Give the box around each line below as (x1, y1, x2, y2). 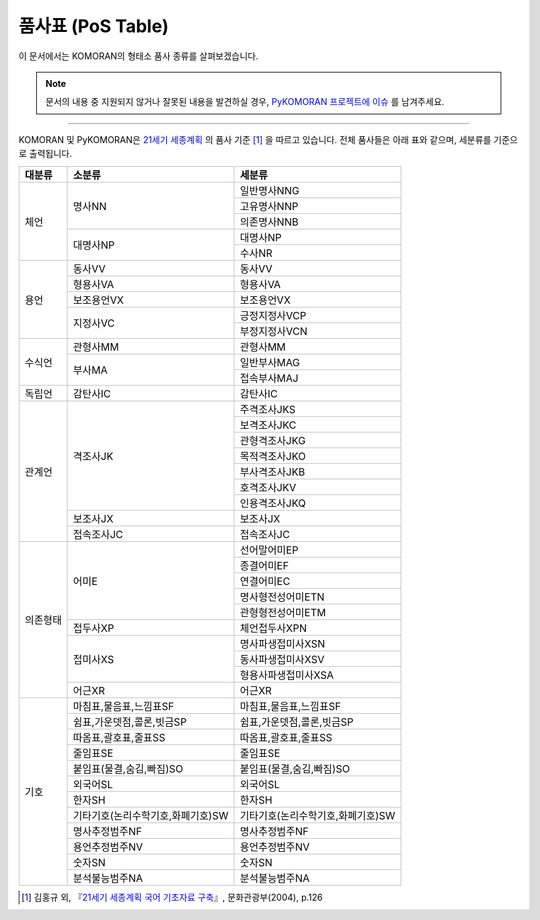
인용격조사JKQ (239, 496, 307, 510)
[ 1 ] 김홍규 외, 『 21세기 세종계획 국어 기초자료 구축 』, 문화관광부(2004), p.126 (21, 891, 324, 903)
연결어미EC (239, 574, 291, 588)
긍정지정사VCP (239, 308, 307, 322)
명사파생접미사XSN (239, 636, 326, 650)
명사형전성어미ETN (239, 590, 325, 604)
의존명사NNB (239, 215, 299, 229)
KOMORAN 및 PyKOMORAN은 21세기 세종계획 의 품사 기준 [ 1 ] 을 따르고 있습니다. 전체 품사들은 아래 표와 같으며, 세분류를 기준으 (18, 133, 519, 145)
